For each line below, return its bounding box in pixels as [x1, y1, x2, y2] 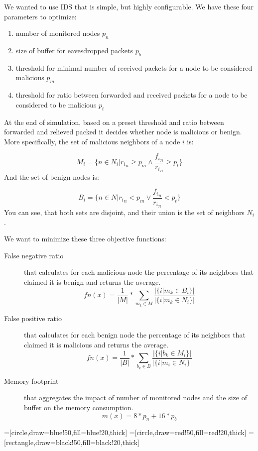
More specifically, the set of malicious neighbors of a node [4, 136, 180, 146]
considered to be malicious [15, 99, 97, 110]
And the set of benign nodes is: [4, 171, 99, 182]
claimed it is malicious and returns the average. [24, 339, 169, 349]
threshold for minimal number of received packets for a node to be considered [15, 62, 253, 73]
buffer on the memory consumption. [24, 402, 133, 412]
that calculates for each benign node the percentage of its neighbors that [24, 330, 246, 340]
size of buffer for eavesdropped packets [15, 45, 133, 55]
